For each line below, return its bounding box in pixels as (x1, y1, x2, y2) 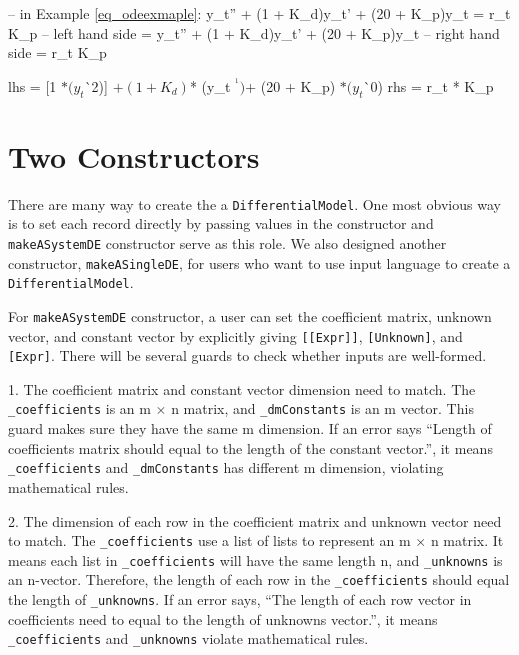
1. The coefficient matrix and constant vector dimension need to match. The (8, 378, 476, 399)
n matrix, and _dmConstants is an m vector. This (171, 398, 474, 419)
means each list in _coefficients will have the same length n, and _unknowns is (8, 549, 503, 570)
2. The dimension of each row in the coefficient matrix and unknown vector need (8, 510, 502, 531)
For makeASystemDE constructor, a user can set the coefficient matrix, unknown (8, 305, 492, 326)
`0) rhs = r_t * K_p (363, 75, 494, 96)
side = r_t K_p (8, 42, 107, 63)
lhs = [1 (8, 75, 57, 96)
